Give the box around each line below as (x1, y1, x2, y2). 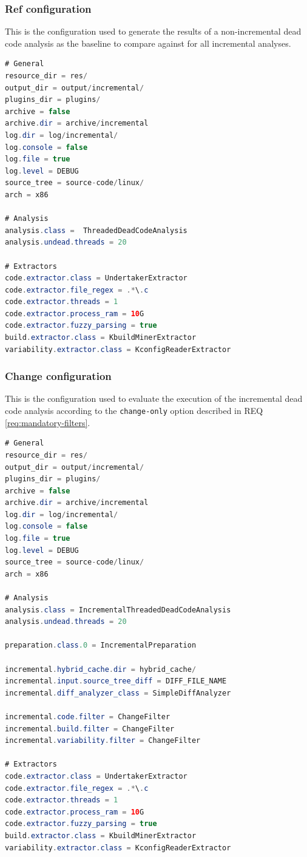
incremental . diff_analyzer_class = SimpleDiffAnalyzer (5, 688, 231, 697)
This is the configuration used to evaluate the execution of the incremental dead (5, 392, 303, 405)
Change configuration (5, 368, 112, 384)
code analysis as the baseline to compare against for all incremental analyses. (5, 36, 291, 49)
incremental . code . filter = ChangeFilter (5, 712, 170, 721)
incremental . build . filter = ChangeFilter (5, 724, 175, 733)
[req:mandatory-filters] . (5, 416, 90, 428)
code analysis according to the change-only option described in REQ (5, 404, 263, 417)
